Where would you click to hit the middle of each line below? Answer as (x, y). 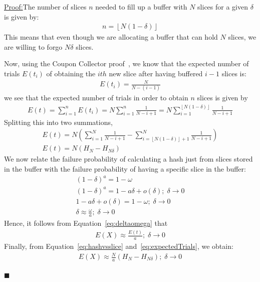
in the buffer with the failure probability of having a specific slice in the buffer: (125, 169)
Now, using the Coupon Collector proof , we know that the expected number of (126, 63)
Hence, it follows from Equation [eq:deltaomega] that (86, 223)
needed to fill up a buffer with (141, 7)
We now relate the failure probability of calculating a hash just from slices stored (128, 159)
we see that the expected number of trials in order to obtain (96, 98)
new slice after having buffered (156, 73)
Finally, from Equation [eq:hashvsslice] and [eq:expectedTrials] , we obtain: (119, 246)
